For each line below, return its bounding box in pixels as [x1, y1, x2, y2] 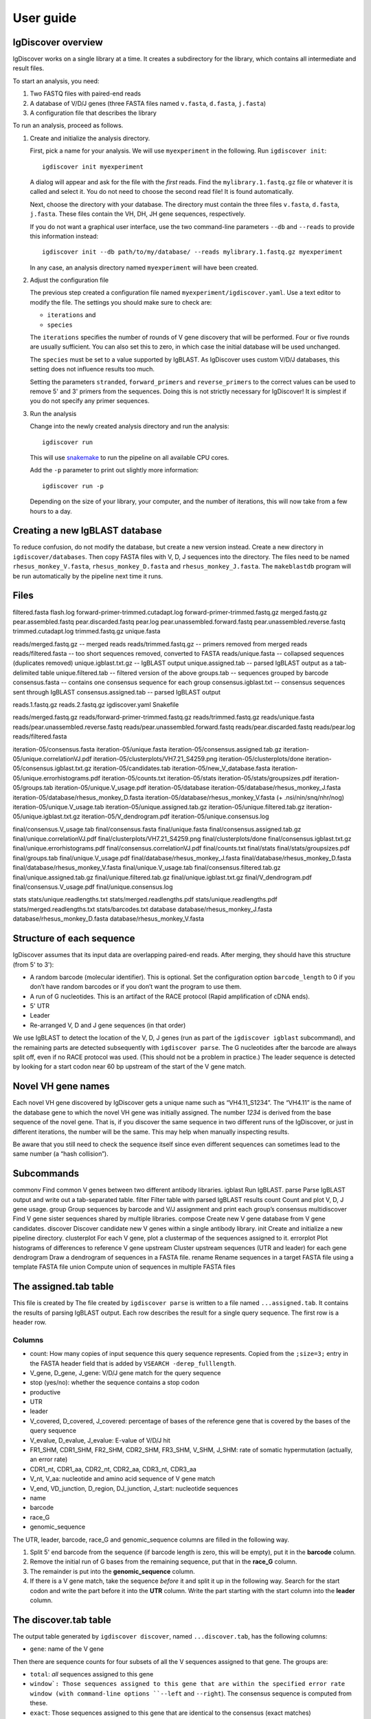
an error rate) [30, 1455, 68, 1464]
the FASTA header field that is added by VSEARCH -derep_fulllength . [30, 1359, 236, 1368]
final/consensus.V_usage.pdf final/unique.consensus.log [12, 883, 173, 891]
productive [30, 1388, 61, 1396]
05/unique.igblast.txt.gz [12, 812, 80, 821]
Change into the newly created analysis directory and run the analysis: [30, 422, 229, 430]
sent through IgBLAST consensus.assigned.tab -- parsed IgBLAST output [12, 688, 221, 696]
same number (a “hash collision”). [12, 1150, 109, 1158]
